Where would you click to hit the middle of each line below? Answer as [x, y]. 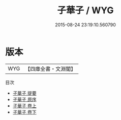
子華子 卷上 [24, 106]
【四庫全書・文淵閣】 [51, 69]
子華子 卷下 [24, 112]
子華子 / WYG [85, 10]
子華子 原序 [24, 99]
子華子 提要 [24, 93]
